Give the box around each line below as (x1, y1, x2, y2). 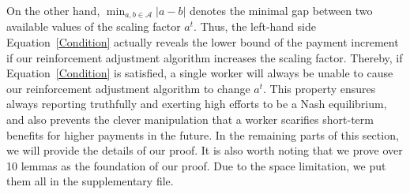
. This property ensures (263, 80, 376, 96)
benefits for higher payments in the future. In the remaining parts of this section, (6, 126, 399, 143)
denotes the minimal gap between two (190, 2, 373, 18)
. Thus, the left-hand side (194, 18, 317, 35)
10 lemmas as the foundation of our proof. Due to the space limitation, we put (6, 157, 386, 173)
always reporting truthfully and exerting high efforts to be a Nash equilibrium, (6, 95, 387, 112)
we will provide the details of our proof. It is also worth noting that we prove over (6, 142, 403, 159)
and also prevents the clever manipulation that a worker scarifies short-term (6, 111, 374, 128)
